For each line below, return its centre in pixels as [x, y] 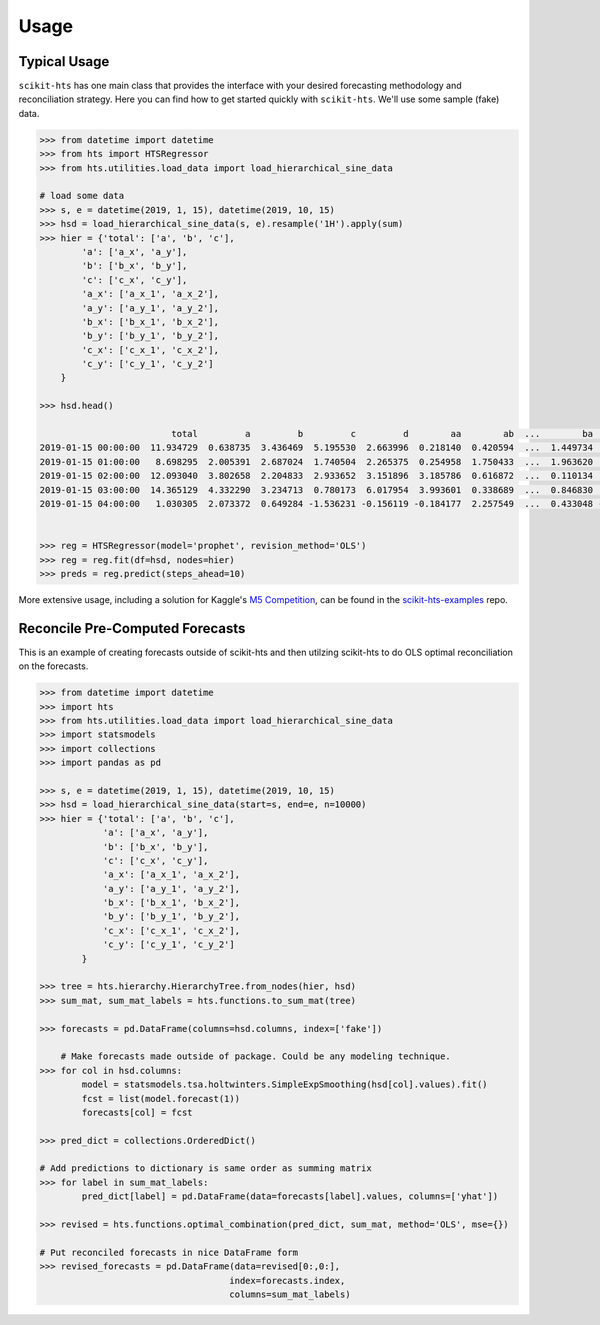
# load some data [82, 196]
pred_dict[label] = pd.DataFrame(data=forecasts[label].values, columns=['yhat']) [290, 1196]
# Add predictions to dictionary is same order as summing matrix [205, 1168]
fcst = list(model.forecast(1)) [160, 1098]
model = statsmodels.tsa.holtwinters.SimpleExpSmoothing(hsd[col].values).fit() [285, 1084]
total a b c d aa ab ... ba [382, 434]
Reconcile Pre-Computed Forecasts [132, 628]
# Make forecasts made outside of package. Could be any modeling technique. [256, 1056]
